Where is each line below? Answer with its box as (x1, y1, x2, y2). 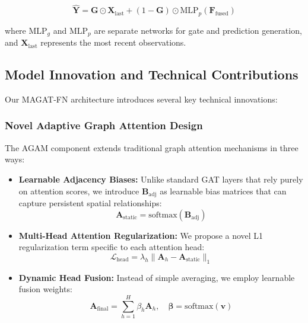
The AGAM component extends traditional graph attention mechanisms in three (5, 141, 299, 153)
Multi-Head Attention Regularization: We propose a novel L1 (18, 229, 263, 241)
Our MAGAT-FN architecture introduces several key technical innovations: (5, 92, 278, 105)
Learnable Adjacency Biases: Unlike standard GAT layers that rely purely (18, 172, 303, 185)
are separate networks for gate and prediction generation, (94, 24, 302, 36)
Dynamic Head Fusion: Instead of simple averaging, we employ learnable (18, 271, 295, 283)
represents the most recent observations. (40, 36, 186, 49)
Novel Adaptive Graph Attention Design (5, 118, 203, 133)
